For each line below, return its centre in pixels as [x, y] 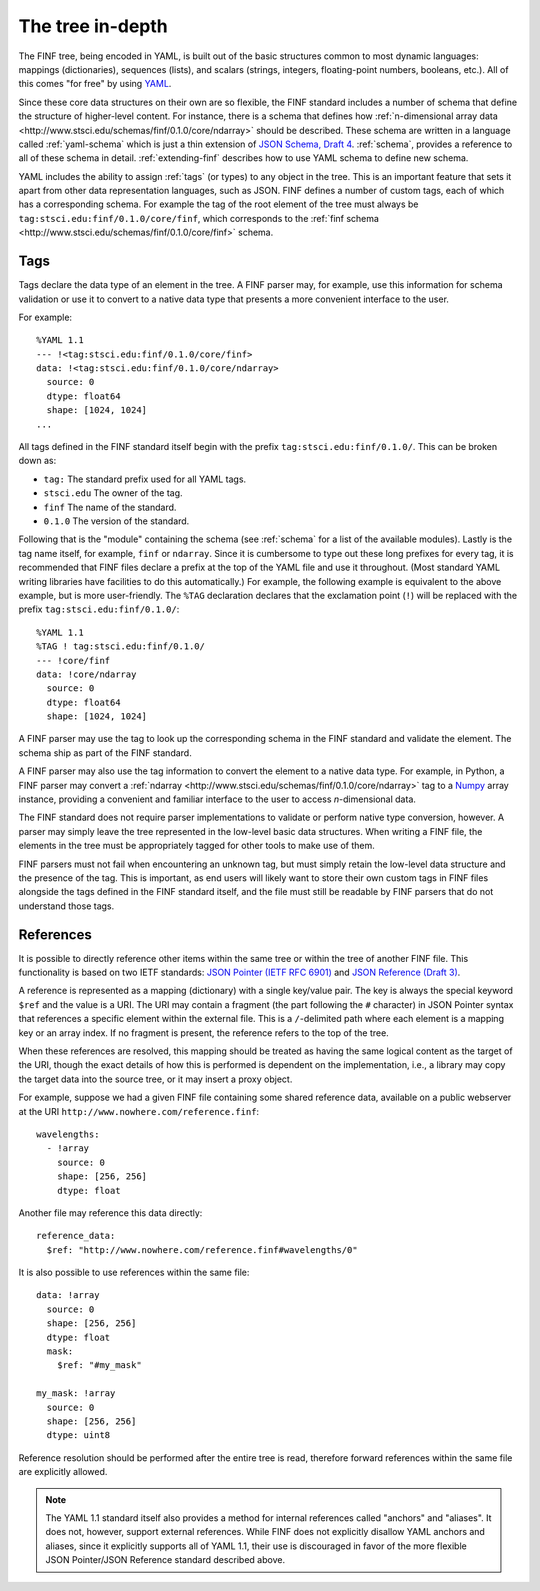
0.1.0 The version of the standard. [116, 521]
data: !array [68, 1295]
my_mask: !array [76, 1393]
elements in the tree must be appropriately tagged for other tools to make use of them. [196, 846]
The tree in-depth [93, 26]
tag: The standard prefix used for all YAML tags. [145, 479]
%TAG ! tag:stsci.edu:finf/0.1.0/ [120, 646]
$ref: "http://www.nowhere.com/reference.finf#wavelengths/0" [202, 1249]
